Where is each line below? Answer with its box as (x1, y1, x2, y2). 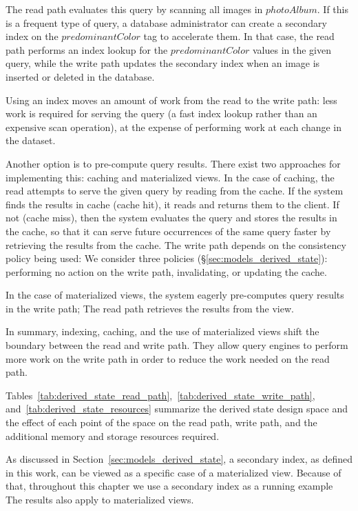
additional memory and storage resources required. (6, 428, 220, 443)
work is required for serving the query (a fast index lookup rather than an (6, 106, 317, 121)
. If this (317, 2, 348, 16)
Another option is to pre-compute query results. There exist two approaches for (6, 156, 341, 170)
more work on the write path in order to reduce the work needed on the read (6, 351, 330, 365)
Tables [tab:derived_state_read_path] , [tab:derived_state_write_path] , (6, 388, 315, 402)
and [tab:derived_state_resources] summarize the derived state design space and (6, 401, 348, 416)
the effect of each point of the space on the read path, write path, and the (6, 415, 317, 430)
